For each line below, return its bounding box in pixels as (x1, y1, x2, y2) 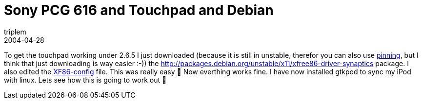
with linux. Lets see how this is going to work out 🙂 (4, 75, 167, 84)
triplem (4, 27, 26, 36)
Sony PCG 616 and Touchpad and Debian (4, 2, 274, 18)
